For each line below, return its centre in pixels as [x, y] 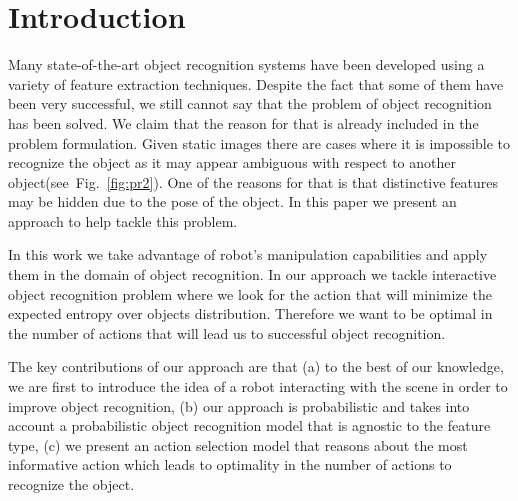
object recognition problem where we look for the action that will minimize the [250, 293]
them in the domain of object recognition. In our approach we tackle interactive [252, 274]
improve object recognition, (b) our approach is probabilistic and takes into [239, 405]
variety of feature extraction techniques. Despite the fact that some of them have [256, 83]
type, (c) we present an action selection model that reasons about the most [238, 444]
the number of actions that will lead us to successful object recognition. [227, 332]
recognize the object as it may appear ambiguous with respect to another [232, 162]
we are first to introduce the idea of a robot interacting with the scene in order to [258, 386]
